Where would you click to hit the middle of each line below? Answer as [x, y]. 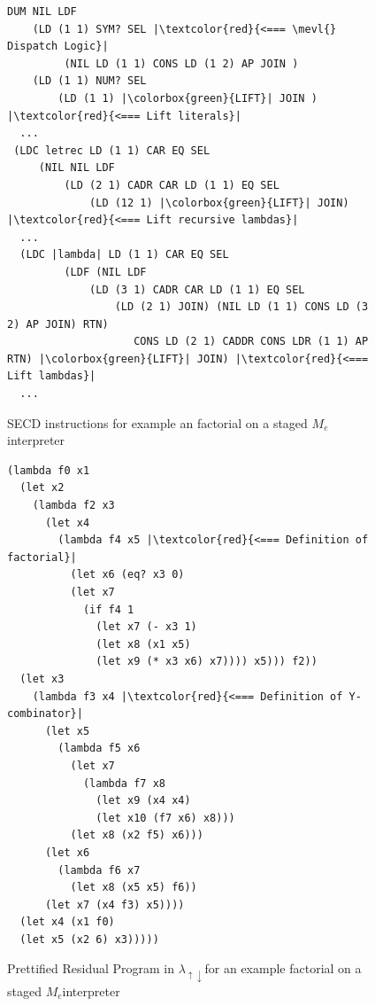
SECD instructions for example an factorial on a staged [157, 422]
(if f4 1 [108, 609]
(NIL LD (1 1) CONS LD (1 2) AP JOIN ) [181, 63]
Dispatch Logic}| [58, 47]
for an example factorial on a [283, 968]
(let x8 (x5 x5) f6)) [134, 888]
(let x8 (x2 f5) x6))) [137, 835]
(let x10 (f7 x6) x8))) [165, 818]
